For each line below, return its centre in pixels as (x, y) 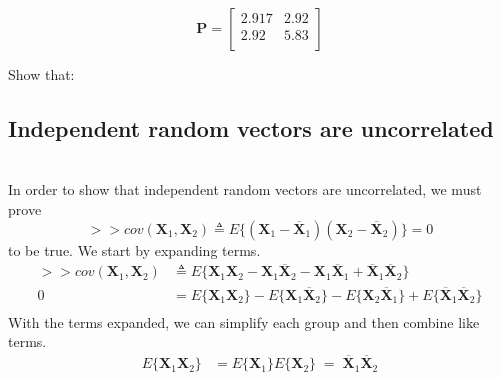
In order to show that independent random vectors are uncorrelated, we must (245, 189)
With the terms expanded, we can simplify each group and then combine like (244, 321)
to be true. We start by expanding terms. (134, 249)
